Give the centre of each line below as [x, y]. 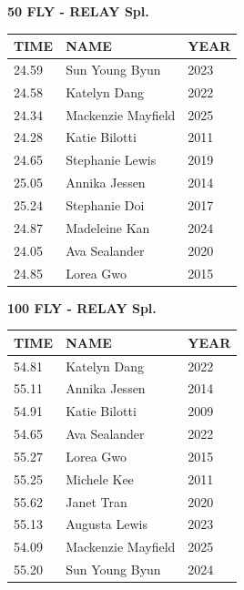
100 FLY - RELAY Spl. [82, 307]
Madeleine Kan [108, 227]
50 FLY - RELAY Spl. [78, 11]
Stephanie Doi [105, 205]
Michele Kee [100, 478]
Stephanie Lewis [111, 160]
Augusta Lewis [107, 524]
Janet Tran [97, 501]
